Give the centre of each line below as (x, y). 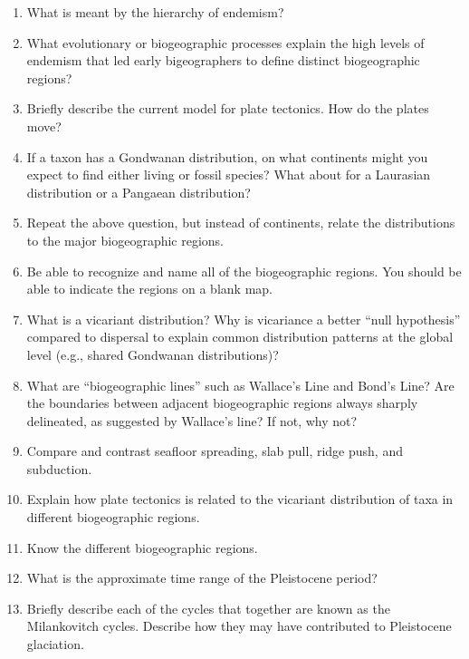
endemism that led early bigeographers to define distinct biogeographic (223, 60)
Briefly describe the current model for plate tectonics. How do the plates (228, 108)
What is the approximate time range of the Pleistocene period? (202, 578)
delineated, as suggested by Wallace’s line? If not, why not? (192, 420)
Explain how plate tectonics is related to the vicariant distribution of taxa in (240, 499)
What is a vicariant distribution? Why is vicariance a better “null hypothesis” (244, 319)
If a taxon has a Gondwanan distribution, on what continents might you (227, 156)
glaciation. (55, 644)
